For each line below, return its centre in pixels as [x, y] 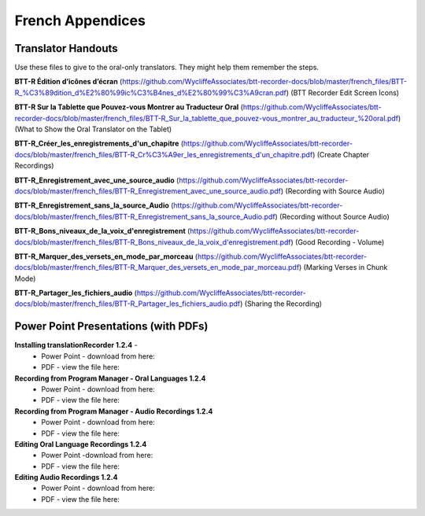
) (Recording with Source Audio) [333, 191]
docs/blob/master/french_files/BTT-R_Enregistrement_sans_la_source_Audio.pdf [145, 216]
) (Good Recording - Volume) [338, 242]
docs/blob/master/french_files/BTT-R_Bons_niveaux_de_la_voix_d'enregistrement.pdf [153, 242]
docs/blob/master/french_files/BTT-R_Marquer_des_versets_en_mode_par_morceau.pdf [157, 267]
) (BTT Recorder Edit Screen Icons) [343, 92]
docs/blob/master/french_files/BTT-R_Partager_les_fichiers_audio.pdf [128, 304]
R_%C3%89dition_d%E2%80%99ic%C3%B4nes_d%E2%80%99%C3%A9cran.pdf [150, 92]
